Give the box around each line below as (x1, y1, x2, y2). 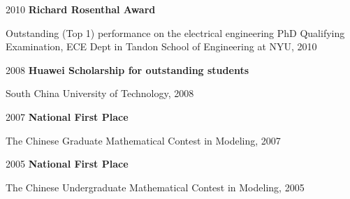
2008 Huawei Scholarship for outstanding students (6, 62, 249, 77)
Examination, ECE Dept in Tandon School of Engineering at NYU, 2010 (6, 39, 317, 54)
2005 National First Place (6, 156, 129, 171)
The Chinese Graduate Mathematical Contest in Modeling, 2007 (6, 133, 281, 147)
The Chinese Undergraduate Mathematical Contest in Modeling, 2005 (6, 179, 305, 194)
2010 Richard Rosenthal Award (6, 2, 156, 16)
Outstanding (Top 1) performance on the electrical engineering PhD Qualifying (6, 25, 345, 40)
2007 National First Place (6, 109, 129, 124)
